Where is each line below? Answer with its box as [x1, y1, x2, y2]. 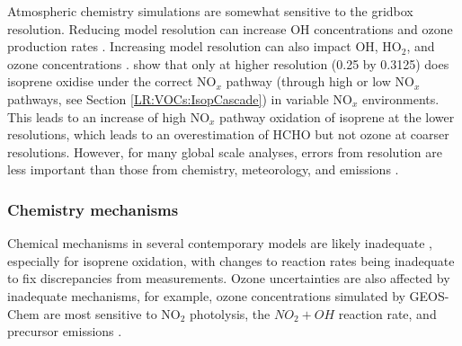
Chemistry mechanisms [7, 198, 179, 220]
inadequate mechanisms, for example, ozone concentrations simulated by [7, 286, 405, 305]
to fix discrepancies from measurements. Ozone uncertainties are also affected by [7, 269, 450, 288]
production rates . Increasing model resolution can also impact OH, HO [7, 37, 402, 56]
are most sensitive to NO [43, 304, 181, 323]
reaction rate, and [338, 304, 437, 323]
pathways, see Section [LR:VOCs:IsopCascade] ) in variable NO [7, 89, 352, 108]
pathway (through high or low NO [226, 72, 414, 91]
